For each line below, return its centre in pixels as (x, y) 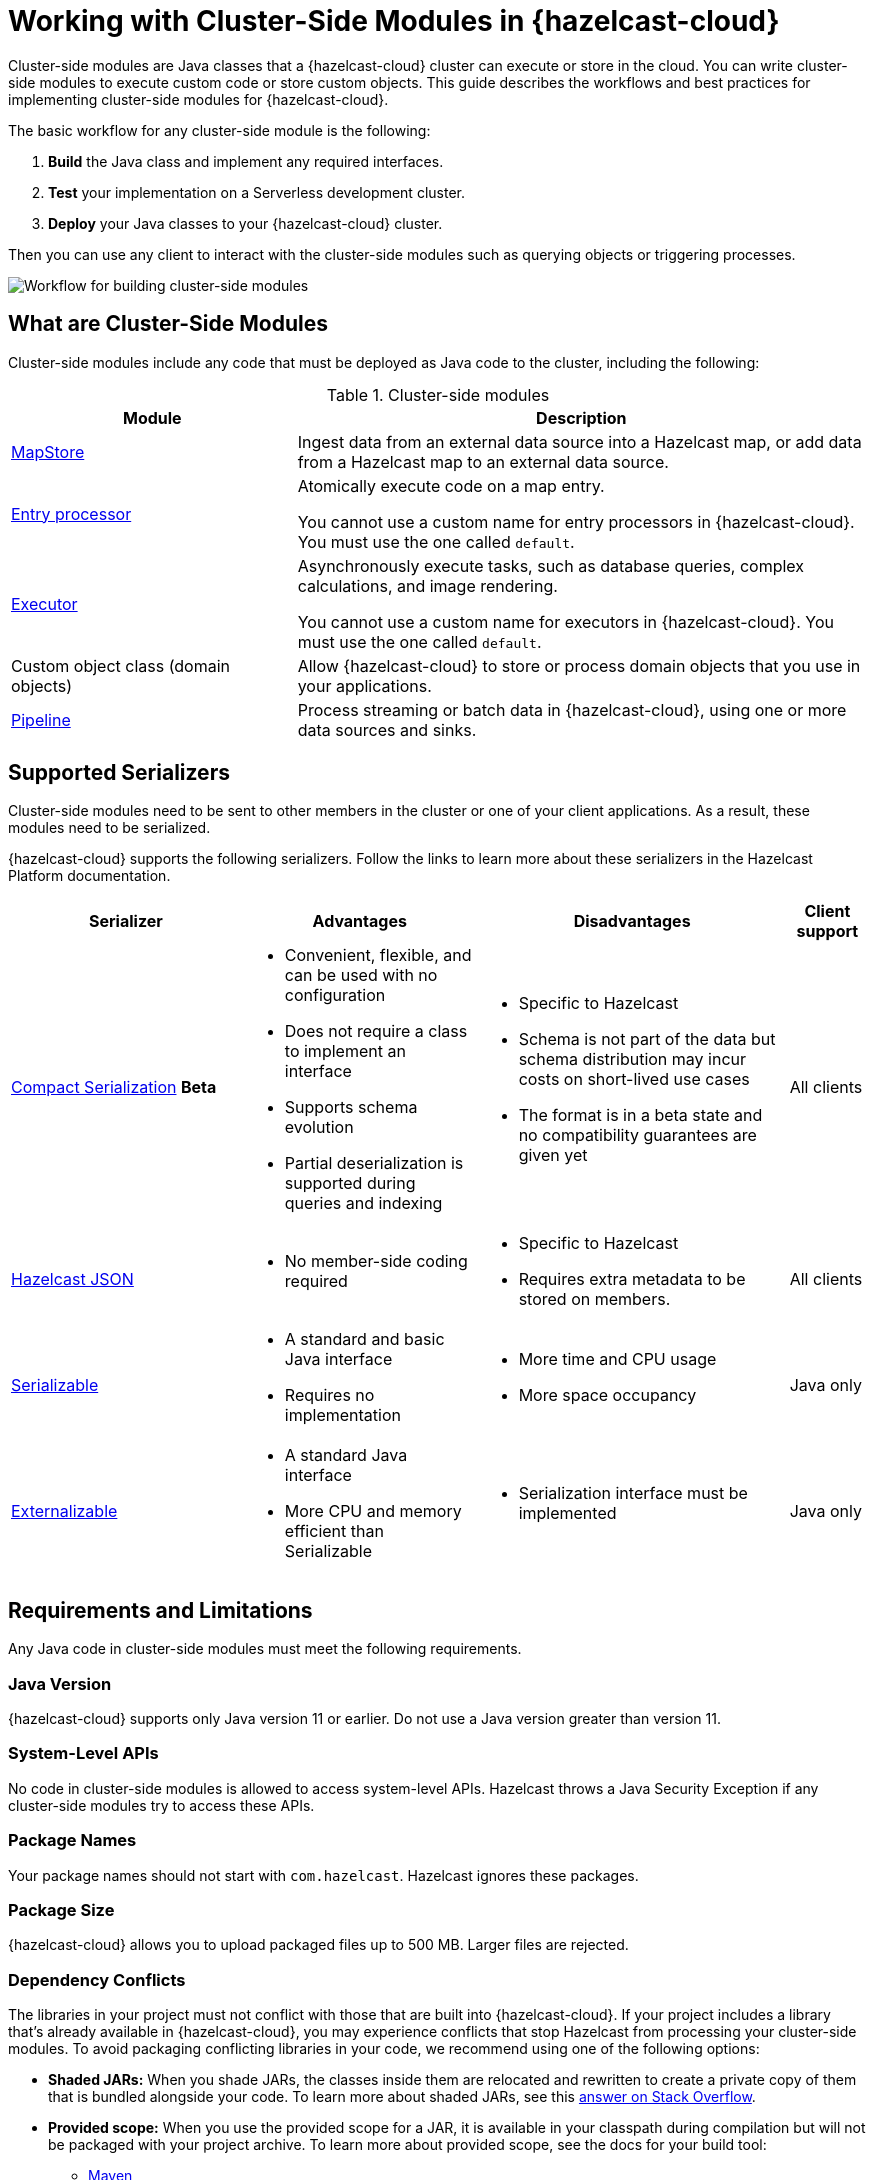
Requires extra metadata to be (632, 1279)
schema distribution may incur (632, 1059)
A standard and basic (364, 1339)
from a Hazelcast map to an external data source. (483, 461)
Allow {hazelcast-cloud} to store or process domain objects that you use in (579, 665)
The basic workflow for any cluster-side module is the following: (219, 130)
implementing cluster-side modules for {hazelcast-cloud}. (198, 99)
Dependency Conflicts (97, 1979)
